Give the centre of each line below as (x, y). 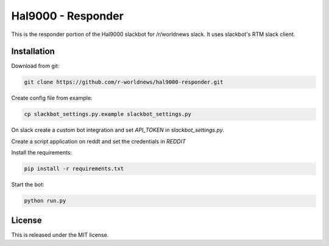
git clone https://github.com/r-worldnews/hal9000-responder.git (124, 82)
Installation (33, 52)
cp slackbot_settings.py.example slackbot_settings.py (108, 114)
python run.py (45, 201)
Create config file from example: (52, 98)
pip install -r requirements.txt (74, 169)
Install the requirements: (42, 153)
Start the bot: (28, 185)
